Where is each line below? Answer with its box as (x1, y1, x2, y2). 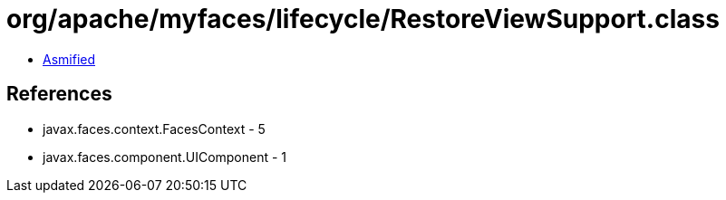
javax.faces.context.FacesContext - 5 (43, 120, 266, 137)
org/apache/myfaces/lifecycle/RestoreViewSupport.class (6, 4, 720, 34)
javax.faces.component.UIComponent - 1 (43, 148, 287, 165)
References (6, 82, 112, 106)
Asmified (43, 51, 96, 67)
